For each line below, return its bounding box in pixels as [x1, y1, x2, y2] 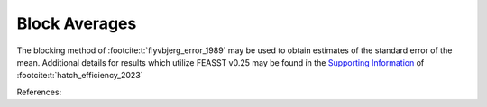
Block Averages [16, 13, 137, 33]
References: [16, 86, 62, 97]
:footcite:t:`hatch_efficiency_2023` [16, 70, 143, 81]
